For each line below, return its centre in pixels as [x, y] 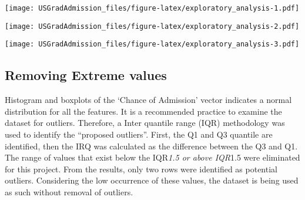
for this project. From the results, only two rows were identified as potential [141, 169]
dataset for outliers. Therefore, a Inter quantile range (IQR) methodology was [145, 123]
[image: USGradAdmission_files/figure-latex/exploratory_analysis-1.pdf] [152, 8]
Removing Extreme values [86, 75]
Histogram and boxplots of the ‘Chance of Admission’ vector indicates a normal [148, 100]
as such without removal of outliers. [69, 191]
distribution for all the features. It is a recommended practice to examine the [143, 111]
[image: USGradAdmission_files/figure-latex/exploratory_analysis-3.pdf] [152, 44]
